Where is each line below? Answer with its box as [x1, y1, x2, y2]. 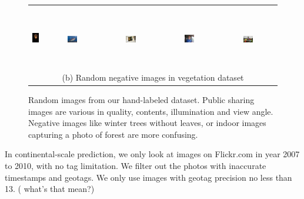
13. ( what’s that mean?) [5, 183, 95, 195]
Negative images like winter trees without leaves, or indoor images [28, 117, 266, 129]
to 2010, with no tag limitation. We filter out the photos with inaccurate [5, 159, 266, 171]
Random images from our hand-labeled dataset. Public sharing [28, 93, 255, 105]
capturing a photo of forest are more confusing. [28, 128, 198, 140]
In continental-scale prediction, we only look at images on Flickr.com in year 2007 [5, 148, 300, 160]
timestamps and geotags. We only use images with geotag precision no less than [5, 171, 292, 183]
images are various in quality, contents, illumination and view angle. [28, 105, 273, 117]
